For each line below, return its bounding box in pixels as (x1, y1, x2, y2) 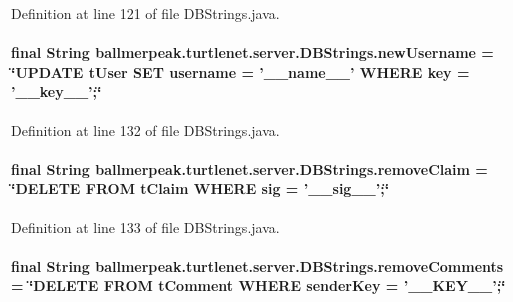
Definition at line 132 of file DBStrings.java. (11, 119, 280, 140)
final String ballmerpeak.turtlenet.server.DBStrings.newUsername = (11, 42, 494, 63)
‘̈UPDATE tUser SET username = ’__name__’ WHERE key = (11, 61, 470, 82)
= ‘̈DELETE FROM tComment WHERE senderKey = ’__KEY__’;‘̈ (11, 275, 506, 296)
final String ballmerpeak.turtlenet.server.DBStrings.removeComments (11, 255, 504, 276)
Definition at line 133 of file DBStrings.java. (11, 216, 280, 237)
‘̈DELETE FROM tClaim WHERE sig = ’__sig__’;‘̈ (11, 178, 390, 199)
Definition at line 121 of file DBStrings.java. (11, 3, 280, 23)
